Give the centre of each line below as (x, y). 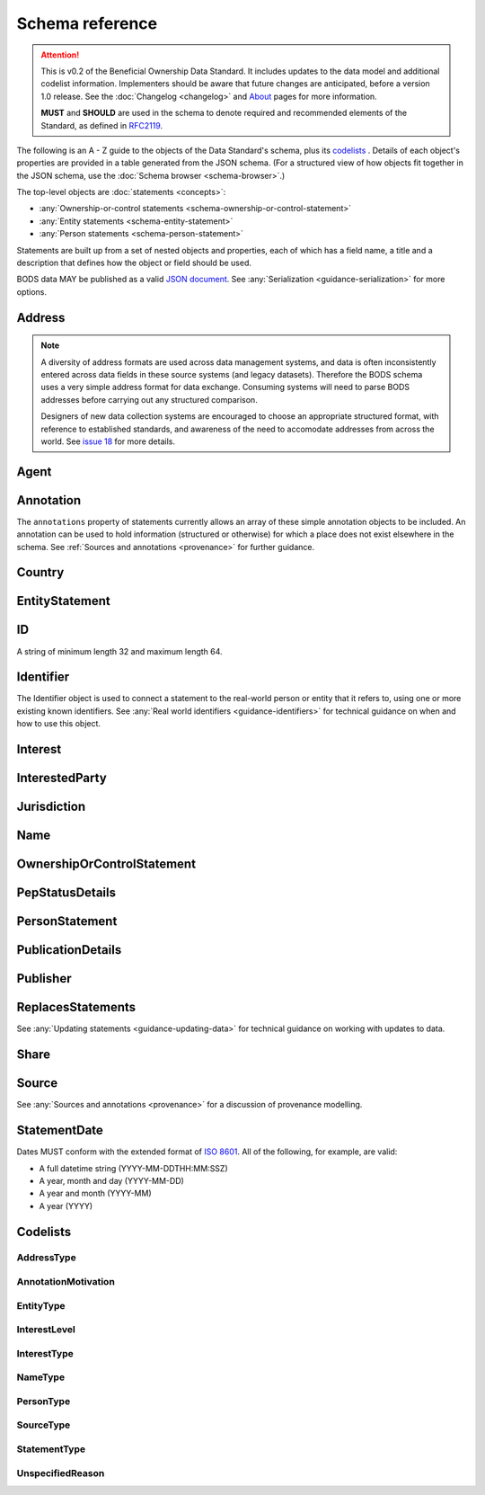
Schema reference (87, 23)
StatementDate (60, 1130)
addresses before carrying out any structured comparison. (149, 399)
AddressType (46, 1258)
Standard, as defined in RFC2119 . (102, 125)
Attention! (60, 55)
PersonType (44, 1401)
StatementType (51, 1449)
